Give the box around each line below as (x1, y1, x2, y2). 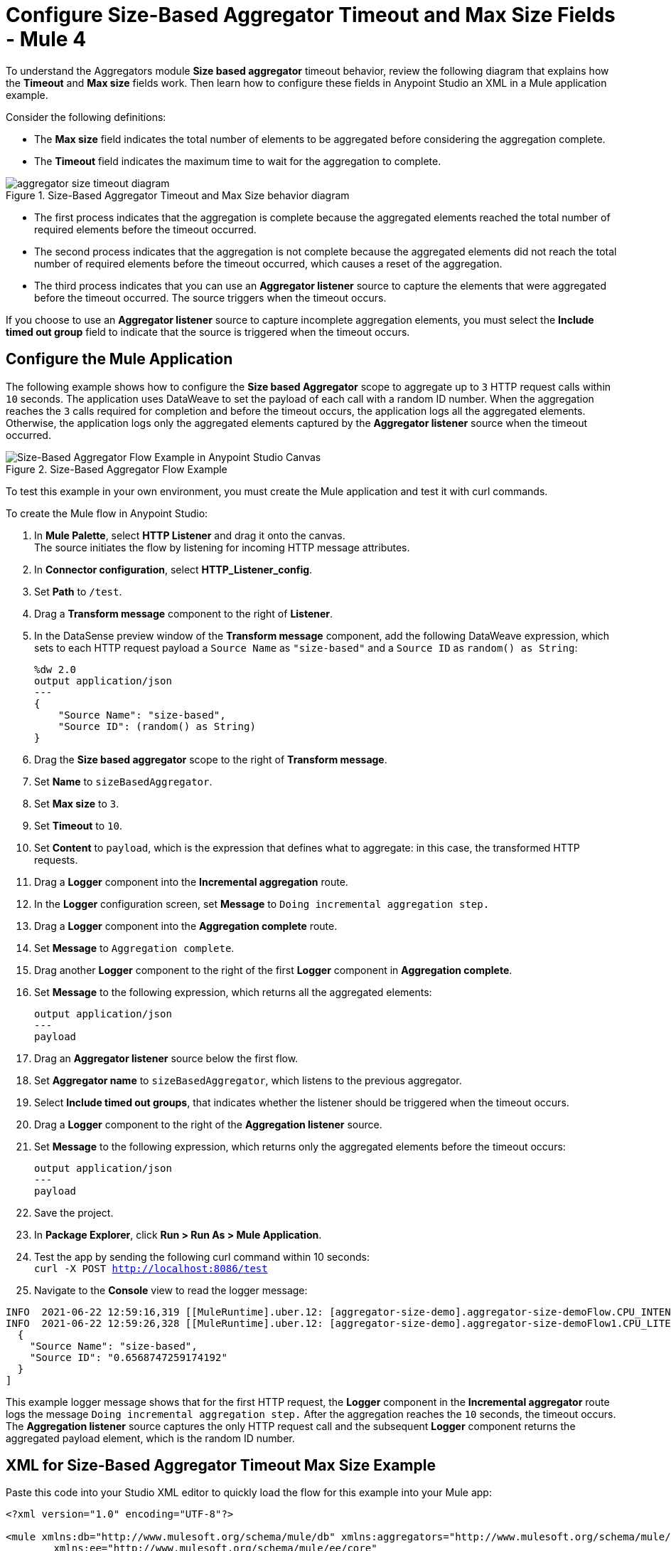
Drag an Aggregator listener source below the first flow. (34, 1052, 299, 1064)
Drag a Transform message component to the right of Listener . (34, 607, 333, 620)
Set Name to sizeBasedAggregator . (34, 775, 213, 788)
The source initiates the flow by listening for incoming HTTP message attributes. (34, 541, 410, 554)
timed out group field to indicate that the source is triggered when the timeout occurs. (6, 325, 410, 338)
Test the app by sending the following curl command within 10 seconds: (34, 1250, 370, 1263)
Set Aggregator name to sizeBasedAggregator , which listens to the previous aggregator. (34, 1074, 462, 1086)
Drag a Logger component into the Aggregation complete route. (34, 919, 338, 932)
